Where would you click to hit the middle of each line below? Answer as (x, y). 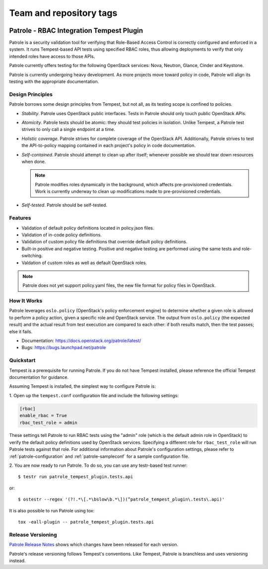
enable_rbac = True (43, 416)
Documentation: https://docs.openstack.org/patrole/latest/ (81, 341)
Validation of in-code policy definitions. (62, 235)
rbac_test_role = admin (49, 423)
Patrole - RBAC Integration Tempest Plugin (76, 31)
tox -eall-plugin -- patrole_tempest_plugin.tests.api (86, 522)
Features (20, 218)
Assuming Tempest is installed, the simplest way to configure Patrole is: (83, 386)
